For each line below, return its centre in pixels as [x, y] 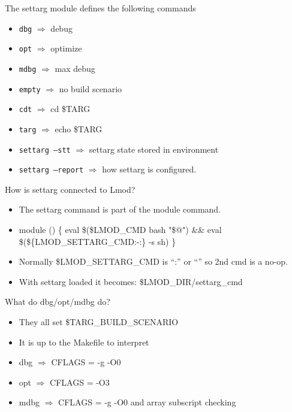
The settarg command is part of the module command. [120, 209]
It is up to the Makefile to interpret [84, 342]
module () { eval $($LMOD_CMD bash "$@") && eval [120, 230]
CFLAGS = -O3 [80, 382]
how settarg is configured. [149, 169]
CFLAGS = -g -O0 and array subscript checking [147, 402]
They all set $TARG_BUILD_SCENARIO [99, 322]
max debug [75, 68]
